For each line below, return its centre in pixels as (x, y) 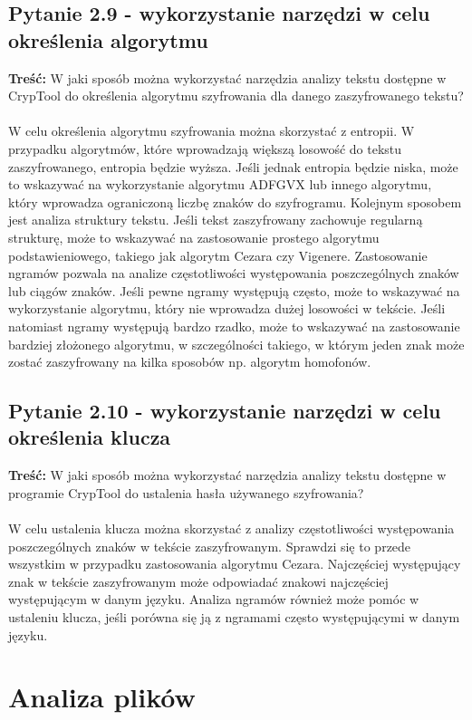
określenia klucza (90, 437)
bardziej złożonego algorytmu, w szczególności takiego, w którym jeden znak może (236, 344)
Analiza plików (102, 697)
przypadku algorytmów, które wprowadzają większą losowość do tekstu (205, 148)
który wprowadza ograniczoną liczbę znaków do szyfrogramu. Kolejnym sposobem (235, 202)
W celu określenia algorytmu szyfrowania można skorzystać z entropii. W (212, 131)
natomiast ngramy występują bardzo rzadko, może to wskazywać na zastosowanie (234, 326)
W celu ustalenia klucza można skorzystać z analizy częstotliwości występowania (231, 528)
